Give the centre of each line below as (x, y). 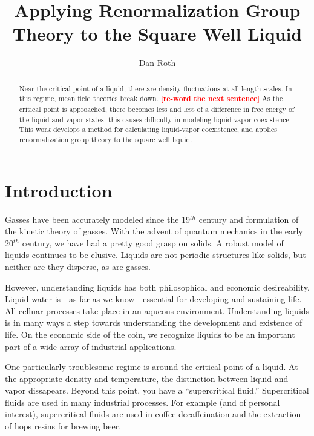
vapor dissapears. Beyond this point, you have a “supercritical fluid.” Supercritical (157, 390)
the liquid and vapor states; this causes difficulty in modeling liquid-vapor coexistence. (155, 119)
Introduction (59, 190)
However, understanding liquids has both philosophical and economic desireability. (157, 287)
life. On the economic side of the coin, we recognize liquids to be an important (150, 334)
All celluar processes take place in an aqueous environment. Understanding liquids (157, 310)
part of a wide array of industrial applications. (91, 346)
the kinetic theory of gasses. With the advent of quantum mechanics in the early (154, 231)
